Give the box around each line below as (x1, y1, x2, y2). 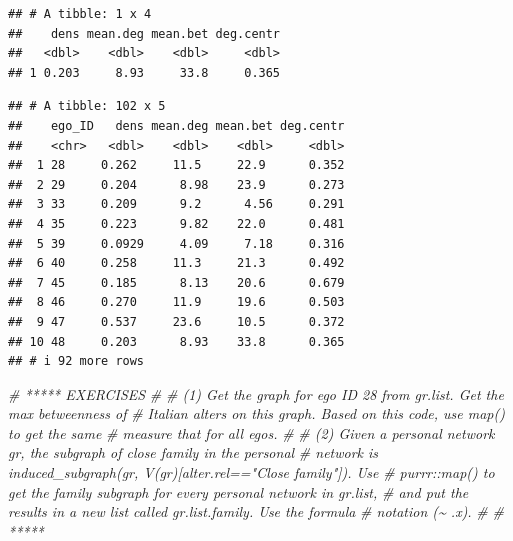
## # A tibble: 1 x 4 (8, 7, 152, 21)
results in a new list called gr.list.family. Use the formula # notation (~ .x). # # (8, 501, 504, 522)
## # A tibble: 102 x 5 (8, 99, 166, 114)
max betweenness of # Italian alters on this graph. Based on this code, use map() (8, 403, 505, 424)
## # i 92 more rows (8, 354, 145, 369)
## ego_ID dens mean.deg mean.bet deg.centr (8, 118, 345, 133)
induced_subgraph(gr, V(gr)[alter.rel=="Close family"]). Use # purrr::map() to (8, 462, 495, 483)
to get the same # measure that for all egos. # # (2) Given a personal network (8, 422, 495, 443)
